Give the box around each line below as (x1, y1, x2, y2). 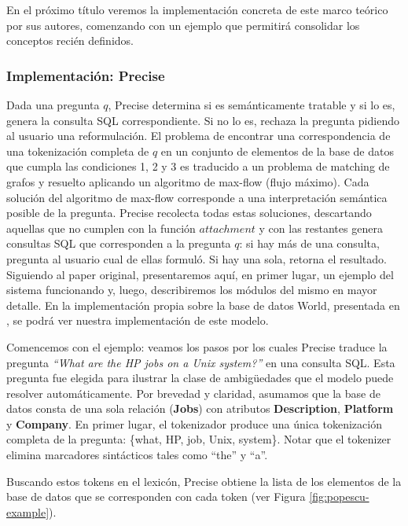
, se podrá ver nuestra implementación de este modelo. (6, 312, 269, 329)
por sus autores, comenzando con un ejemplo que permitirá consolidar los (6, 17, 360, 33)
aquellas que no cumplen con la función (6, 219, 196, 236)
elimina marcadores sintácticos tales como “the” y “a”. (6, 447, 268, 463)
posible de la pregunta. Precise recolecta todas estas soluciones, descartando (6, 204, 372, 221)
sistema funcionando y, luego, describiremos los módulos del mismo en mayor (6, 281, 377, 298)
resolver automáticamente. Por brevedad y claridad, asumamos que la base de (6, 384, 380, 401)
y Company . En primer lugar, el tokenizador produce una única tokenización (6, 415, 382, 432)
